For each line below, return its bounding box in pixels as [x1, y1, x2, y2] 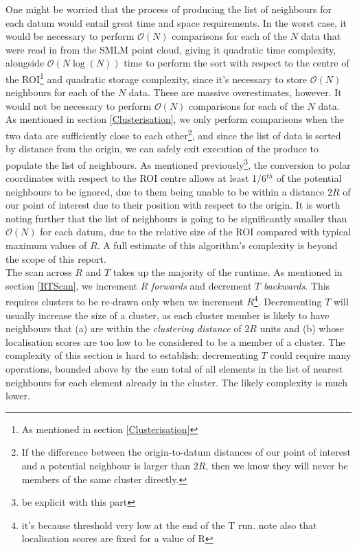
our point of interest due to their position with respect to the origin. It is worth [5, 198, 341, 212]
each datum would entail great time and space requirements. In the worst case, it [5, 15, 347, 30]
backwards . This [263, 278, 330, 292]
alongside [5, 56, 45, 70]
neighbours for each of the [5, 85, 115, 100]
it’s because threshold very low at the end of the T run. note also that [21, 517, 317, 532]
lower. [5, 388, 30, 403]
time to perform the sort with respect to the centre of [124, 56, 349, 70]
